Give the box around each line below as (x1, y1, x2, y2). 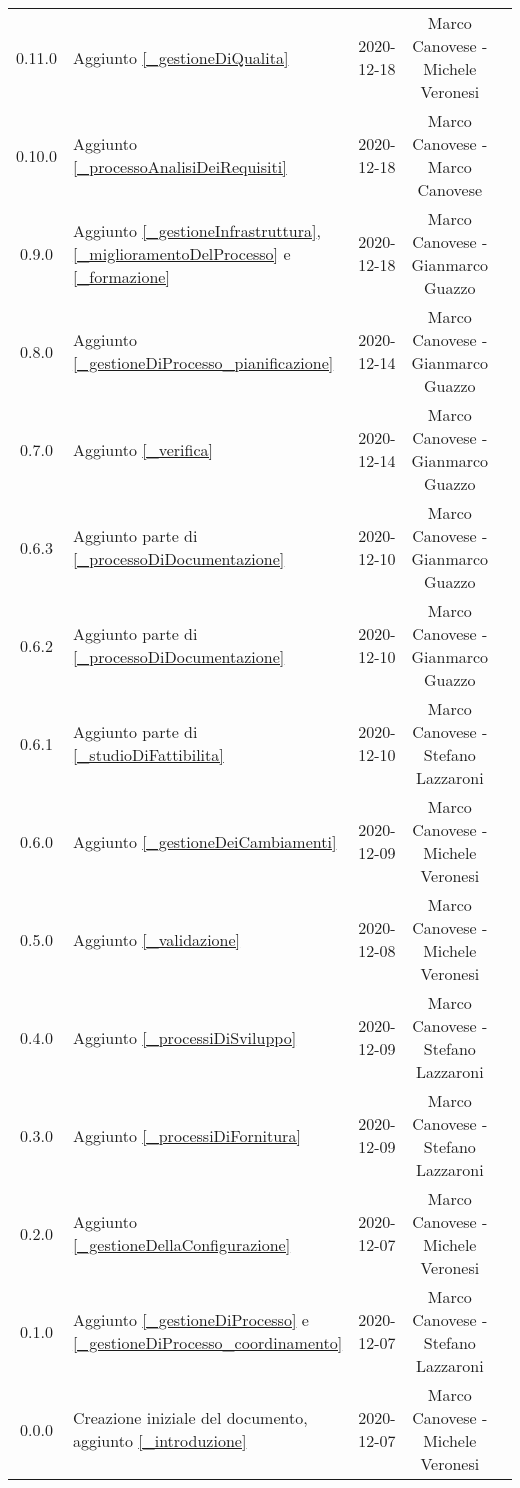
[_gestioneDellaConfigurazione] (72, 1233, 291, 1256)
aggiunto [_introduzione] (72, 1429, 247, 1452)
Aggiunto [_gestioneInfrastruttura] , (72, 218, 321, 242)
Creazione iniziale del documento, (72, 1406, 308, 1429)
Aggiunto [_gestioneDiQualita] (72, 45, 289, 69)
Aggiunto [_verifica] (72, 437, 213, 461)
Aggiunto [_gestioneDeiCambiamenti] (72, 829, 337, 853)
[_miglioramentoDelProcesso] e (72, 241, 291, 265)
